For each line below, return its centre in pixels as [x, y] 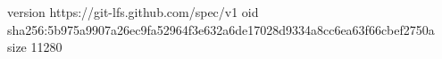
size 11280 [35, 47]
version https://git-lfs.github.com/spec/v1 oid [133, 12]
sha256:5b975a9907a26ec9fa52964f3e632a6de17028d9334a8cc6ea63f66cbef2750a [221, 29]
